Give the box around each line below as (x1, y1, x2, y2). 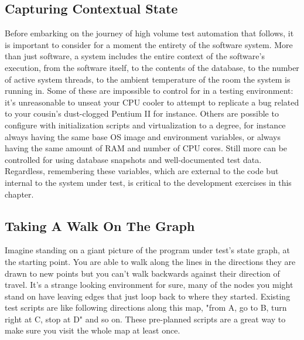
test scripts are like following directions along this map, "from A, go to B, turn (5, 301, 287, 314)
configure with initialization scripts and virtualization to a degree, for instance (5, 118, 286, 131)
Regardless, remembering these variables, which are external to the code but (5, 165, 279, 177)
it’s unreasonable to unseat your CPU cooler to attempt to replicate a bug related (5, 96, 299, 108)
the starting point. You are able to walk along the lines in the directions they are (5, 255, 296, 267)
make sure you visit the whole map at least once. (5, 324, 180, 336)
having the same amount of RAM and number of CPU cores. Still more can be (5, 142, 288, 154)
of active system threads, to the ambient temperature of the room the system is (5, 73, 291, 85)
